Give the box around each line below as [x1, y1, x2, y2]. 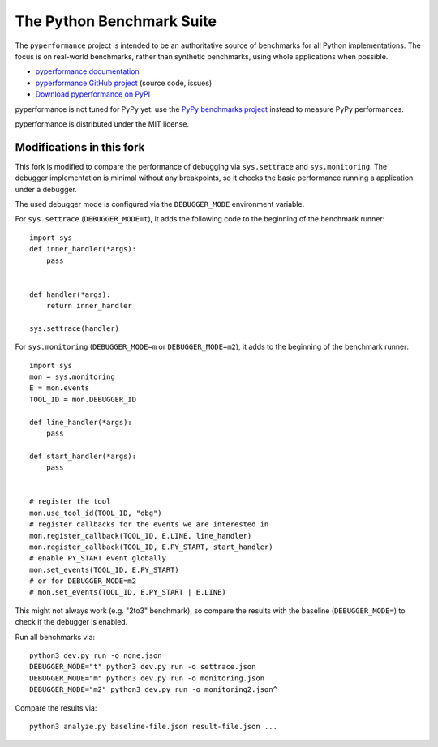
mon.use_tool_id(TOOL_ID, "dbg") [29, 508, 162, 517]
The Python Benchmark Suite [15, 12, 217, 30]
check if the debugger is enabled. [15, 617, 128, 627]
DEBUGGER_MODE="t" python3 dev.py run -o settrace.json [29, 662, 256, 672]
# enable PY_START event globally [29, 554, 166, 563]
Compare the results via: [15, 702, 97, 713]
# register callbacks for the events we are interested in [29, 520, 269, 529]
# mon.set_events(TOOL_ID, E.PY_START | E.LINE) [29, 588, 226, 597]
